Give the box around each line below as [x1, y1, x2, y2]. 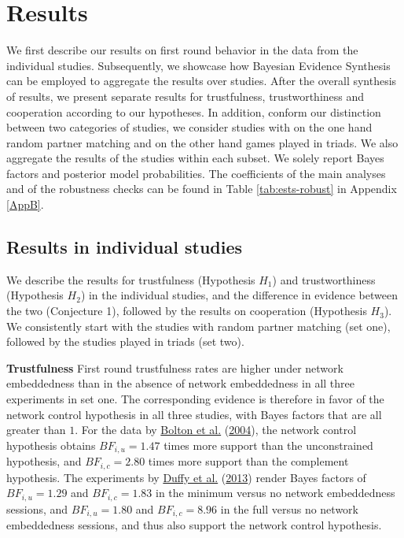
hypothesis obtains [6, 436, 96, 453]
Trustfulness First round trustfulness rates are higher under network [6, 359, 343, 376]
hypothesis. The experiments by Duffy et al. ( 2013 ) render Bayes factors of [6, 469, 366, 485]
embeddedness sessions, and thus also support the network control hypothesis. [6, 517, 382, 533]
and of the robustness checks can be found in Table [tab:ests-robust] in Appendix [6, 180, 397, 197]
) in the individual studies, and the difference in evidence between [80, 287, 398, 303]
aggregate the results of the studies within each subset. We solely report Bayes [6, 150, 384, 166]
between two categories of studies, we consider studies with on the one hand [6, 119, 373, 135]
